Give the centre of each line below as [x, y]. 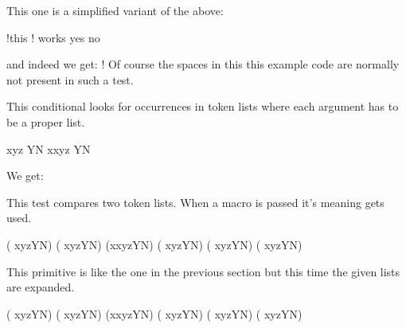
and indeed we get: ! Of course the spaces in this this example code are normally [203, 64]
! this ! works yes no [53, 37]
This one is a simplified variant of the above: [115, 10]
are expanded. [41, 287]
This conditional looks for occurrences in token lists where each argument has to [203, 106]
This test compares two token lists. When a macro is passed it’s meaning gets [195, 202]
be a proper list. [46, 121]
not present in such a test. [70, 79]
